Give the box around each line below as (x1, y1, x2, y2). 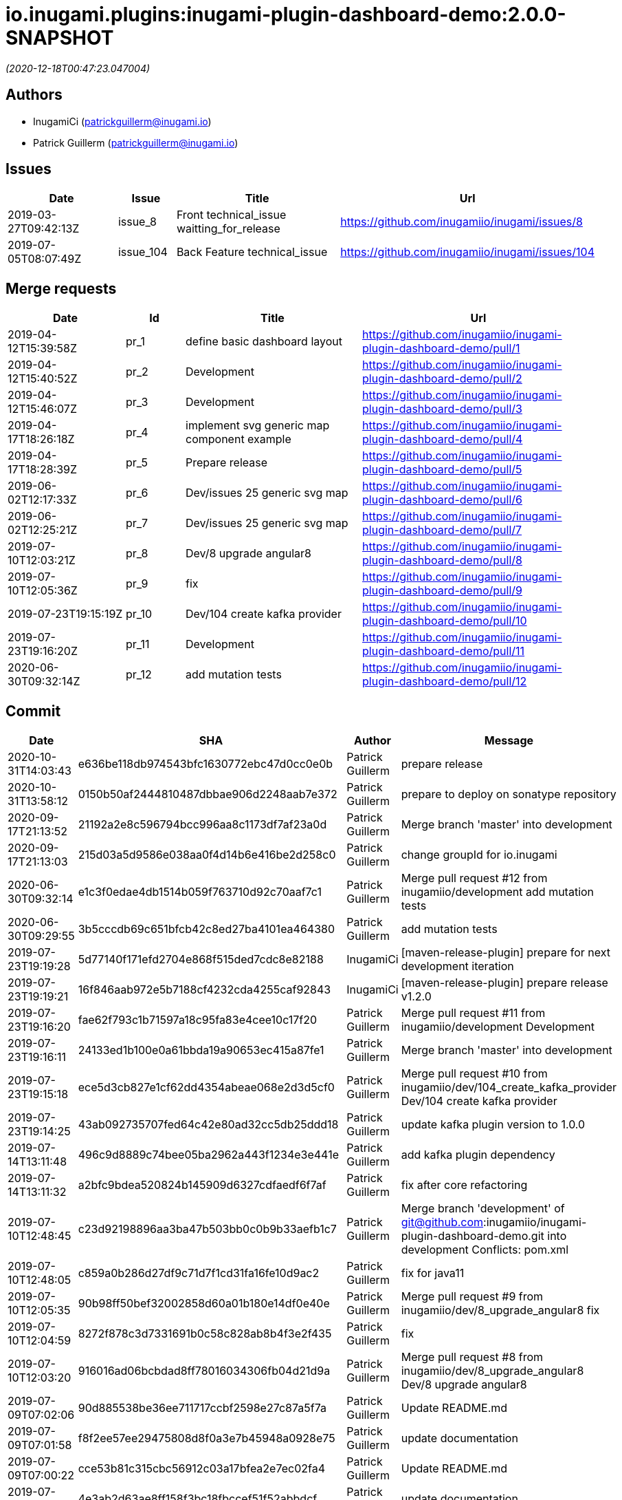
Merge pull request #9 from (401, 1289, 544, 1304)
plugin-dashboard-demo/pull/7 (362, 523, 522, 537)
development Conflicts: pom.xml (401, 1243, 569, 1257)
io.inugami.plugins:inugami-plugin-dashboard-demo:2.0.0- (5, 3, 566, 26)
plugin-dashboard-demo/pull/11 (362, 644, 525, 658)
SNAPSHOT (5, 26, 114, 50)
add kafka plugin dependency (401, 1148, 555, 1162)
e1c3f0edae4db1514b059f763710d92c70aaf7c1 (78, 885, 322, 899)
